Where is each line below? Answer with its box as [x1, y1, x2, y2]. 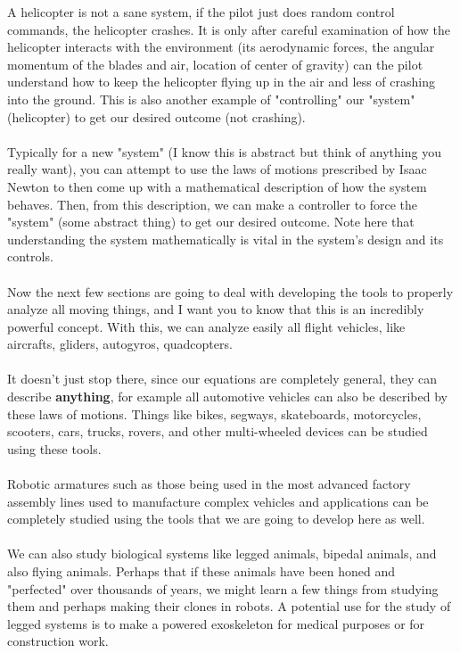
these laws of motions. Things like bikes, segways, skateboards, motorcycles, [7, 404, 422, 423]
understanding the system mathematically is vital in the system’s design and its [7, 229, 444, 248]
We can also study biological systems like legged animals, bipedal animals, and [7, 544, 437, 563]
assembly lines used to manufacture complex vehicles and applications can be [7, 492, 429, 510]
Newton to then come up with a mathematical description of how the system [7, 177, 427, 195]
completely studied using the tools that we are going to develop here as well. [7, 509, 425, 528]
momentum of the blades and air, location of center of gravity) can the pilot [7, 54, 423, 73]
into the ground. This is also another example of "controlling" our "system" [7, 89, 415, 108]
